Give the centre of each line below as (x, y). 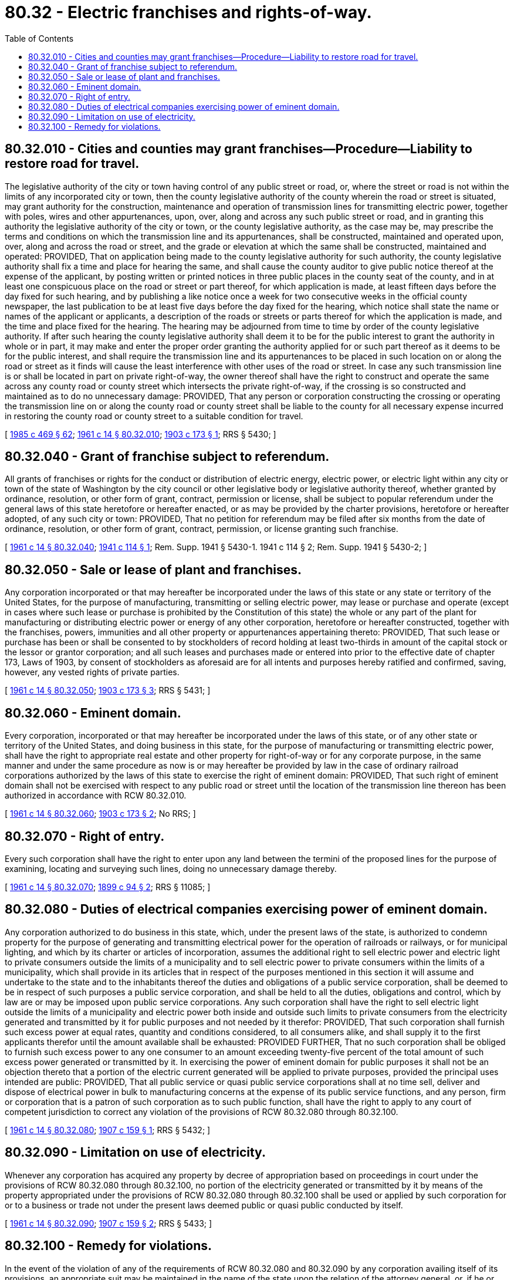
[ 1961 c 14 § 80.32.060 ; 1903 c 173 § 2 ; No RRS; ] (100, 814)
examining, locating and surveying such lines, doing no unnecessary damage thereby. (171, 868)
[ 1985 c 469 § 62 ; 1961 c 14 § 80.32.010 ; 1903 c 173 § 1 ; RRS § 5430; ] (141, 434)
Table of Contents (39, 38)
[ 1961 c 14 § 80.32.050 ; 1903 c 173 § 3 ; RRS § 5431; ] (108, 690)
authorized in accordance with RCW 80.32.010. (96, 796)
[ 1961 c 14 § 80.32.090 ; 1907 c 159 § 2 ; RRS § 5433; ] (109, 1223)
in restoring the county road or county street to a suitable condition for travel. (154, 416)
